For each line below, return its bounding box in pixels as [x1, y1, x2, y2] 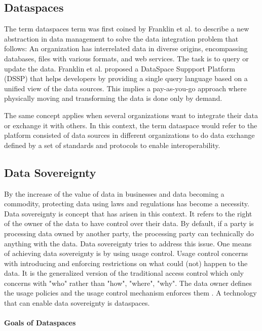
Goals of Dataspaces [4, 317, 76, 328]
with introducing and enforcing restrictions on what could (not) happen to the [4, 258, 248, 268]
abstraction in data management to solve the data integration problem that [4, 33, 239, 44]
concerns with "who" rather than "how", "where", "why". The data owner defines [4, 277, 252, 288]
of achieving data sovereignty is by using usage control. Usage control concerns [4, 248, 248, 259]
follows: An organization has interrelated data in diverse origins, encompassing [4, 43, 248, 54]
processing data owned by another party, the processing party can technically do [4, 228, 254, 238]
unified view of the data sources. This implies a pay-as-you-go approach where [4, 83, 247, 93]
